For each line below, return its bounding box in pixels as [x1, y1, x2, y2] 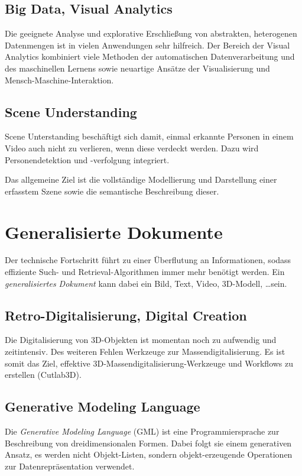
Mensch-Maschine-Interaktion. [5, 73, 114, 86]
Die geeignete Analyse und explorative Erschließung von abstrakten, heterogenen [5, 27, 297, 40]
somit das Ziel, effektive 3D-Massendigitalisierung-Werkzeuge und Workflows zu [5, 357, 294, 369]
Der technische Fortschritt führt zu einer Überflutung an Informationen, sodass [5, 254, 291, 266]
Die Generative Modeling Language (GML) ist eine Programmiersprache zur [5, 425, 280, 438]
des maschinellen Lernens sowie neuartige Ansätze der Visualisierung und [5, 61, 270, 74]
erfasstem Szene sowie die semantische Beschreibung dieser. [5, 184, 219, 197]
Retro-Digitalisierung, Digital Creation [5, 306, 247, 324]
